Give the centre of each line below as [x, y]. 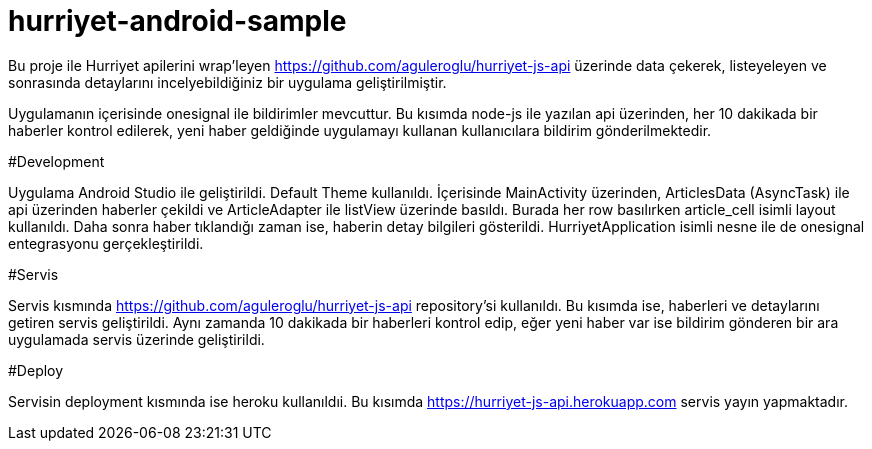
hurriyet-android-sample [177, 21]
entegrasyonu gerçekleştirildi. [106, 243]
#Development [56, 161]
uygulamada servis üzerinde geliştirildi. [136, 339]
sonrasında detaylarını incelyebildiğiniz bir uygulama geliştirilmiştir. [227, 82]
